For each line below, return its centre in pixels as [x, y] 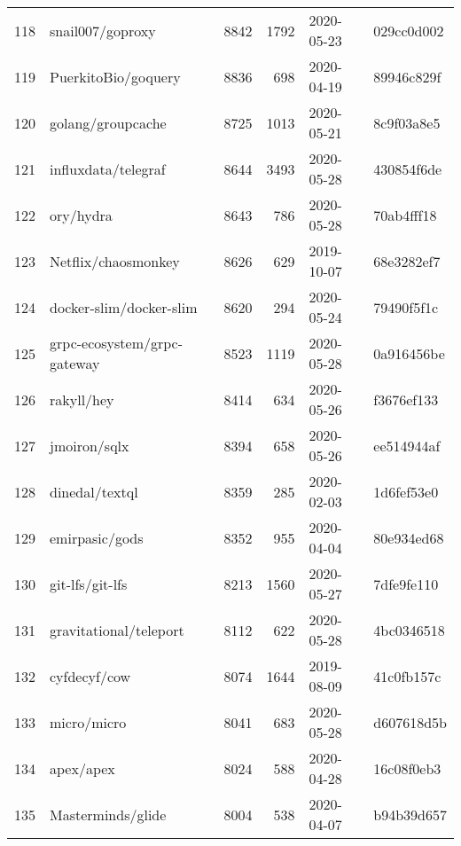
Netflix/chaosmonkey [115, 261]
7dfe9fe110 [406, 584]
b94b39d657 [410, 814]
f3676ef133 [406, 399]
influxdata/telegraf [108, 168]
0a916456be [409, 353]
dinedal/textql [94, 491]
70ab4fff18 [405, 215]
